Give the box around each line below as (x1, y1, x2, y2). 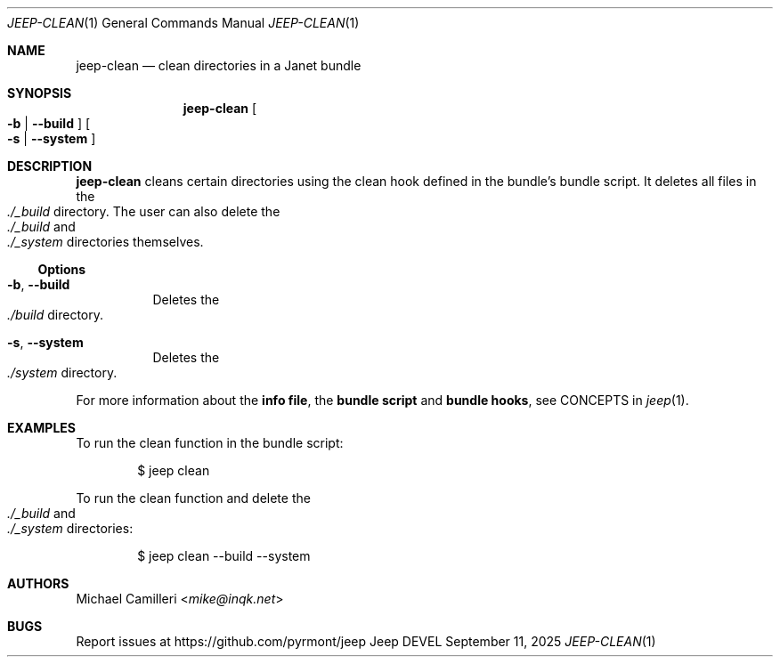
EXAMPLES (7, 420, 76, 435)
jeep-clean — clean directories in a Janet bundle (76, 58, 362, 73)
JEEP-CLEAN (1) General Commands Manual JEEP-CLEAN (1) (7, 15, 360, 30)
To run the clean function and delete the (76, 490, 311, 506)
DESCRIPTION (7, 158, 93, 174)
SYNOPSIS (7, 85, 72, 101)
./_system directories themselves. (7, 234, 204, 249)
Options (37, 262, 86, 277)
